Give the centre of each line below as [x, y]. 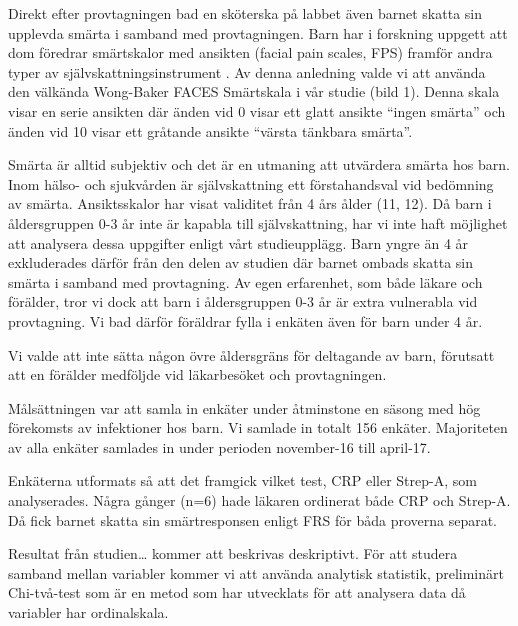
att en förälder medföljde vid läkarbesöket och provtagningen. [197, 374]
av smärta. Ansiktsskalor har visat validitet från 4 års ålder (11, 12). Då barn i [250, 203]
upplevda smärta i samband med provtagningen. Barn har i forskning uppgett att [258, 32]
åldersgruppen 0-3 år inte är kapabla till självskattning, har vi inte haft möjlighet [258, 222]
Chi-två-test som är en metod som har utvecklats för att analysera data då [237, 592]
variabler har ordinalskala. [88, 612]
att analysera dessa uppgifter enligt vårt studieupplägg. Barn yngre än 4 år [238, 242]
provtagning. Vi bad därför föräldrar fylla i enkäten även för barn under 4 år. [245, 320]
